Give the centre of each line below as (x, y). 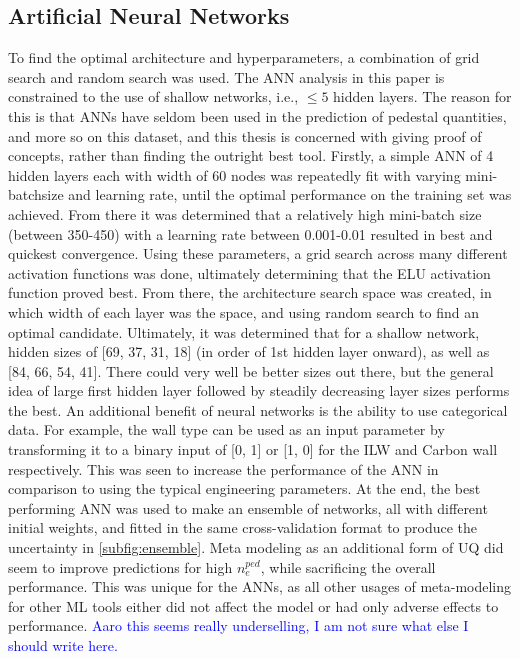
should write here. (63, 645)
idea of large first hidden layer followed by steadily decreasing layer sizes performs (259, 390)
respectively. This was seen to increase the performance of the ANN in (223, 468)
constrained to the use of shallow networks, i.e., (153, 96)
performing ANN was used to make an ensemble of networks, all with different (248, 507)
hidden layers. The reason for (422, 96)
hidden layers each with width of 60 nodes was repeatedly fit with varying (234, 174)
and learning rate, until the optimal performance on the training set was (290, 194)
